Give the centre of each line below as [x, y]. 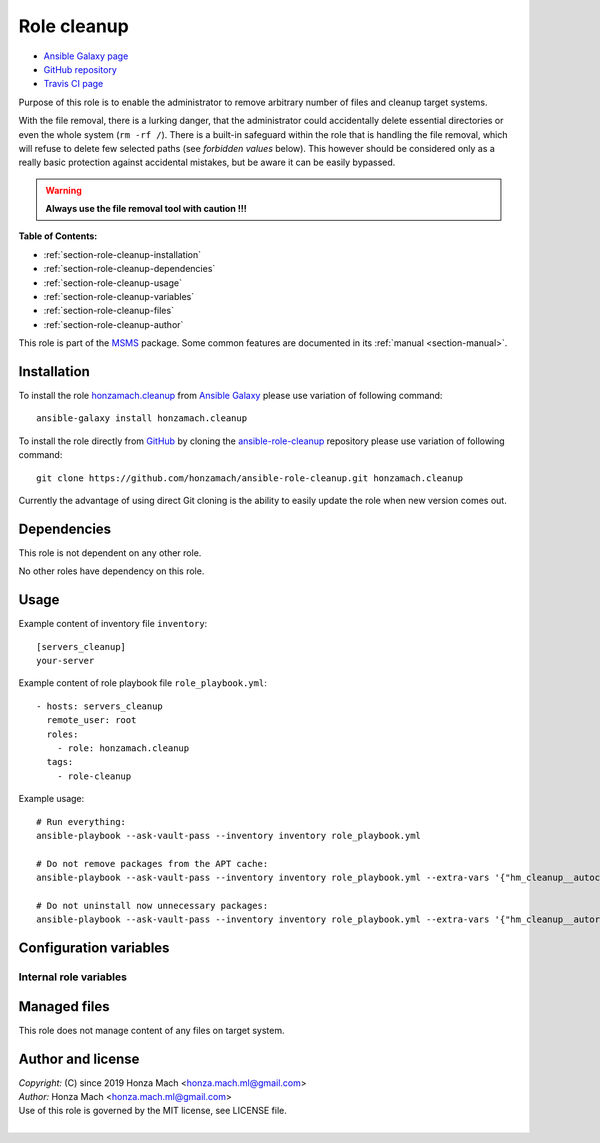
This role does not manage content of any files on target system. [151, 1030]
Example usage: [51, 799]
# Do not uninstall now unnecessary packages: [152, 905]
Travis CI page [73, 84]
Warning [63, 190]
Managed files [64, 1006]
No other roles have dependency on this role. [111, 571]
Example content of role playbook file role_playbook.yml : [142, 683]
